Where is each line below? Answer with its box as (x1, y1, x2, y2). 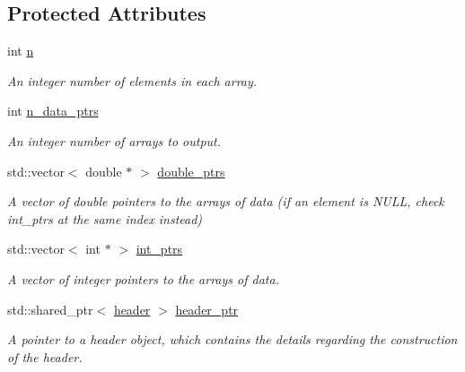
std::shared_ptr (7, 299, 93, 318)
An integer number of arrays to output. (7, 131, 221, 150)
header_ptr (175, 299, 239, 318)
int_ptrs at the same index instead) (7, 209, 203, 228)
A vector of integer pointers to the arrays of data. (7, 269, 279, 288)
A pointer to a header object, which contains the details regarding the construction (7, 330, 458, 349)
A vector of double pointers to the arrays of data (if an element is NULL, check (7, 192, 444, 211)
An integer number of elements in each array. (7, 71, 258, 90)
